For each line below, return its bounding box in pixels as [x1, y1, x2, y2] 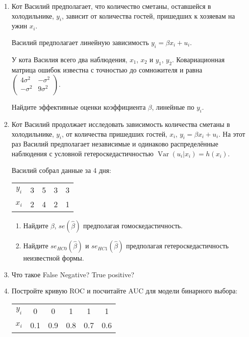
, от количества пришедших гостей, [61, 128, 168, 139]
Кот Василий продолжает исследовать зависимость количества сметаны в [11, 119, 230, 129]
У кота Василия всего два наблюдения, [11, 54, 127, 64]
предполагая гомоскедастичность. [83, 220, 183, 231]
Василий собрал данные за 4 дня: [11, 165, 111, 175]
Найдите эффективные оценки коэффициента [11, 102, 146, 112]
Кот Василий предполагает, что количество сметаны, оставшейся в [11, 1, 211, 11]
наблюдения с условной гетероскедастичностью [11, 148, 154, 158]
